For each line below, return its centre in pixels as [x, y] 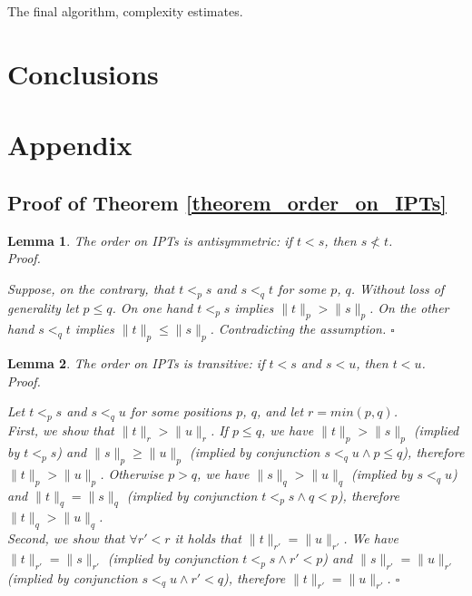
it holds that [208, 538]
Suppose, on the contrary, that [91, 288]
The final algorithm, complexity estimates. [125, 11]
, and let [280, 411]
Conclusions [83, 73]
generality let [43, 307]
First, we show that [61, 430]
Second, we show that [66, 538]
